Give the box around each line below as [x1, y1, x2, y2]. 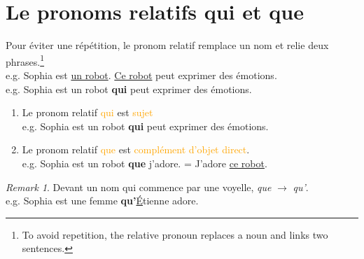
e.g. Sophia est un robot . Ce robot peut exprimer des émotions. [6, 67, 277, 82]
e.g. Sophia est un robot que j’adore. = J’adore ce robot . [22, 155, 267, 170]
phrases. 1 [6, 52, 45, 69]
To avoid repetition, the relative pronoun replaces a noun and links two [22, 227, 328, 241]
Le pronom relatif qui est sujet [22, 105, 153, 120]
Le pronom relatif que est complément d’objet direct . [22, 142, 250, 157]
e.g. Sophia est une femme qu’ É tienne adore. [6, 193, 199, 208]
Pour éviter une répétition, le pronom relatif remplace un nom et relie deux [6, 38, 329, 52]
